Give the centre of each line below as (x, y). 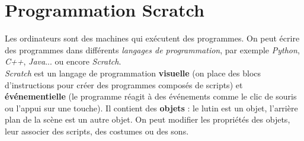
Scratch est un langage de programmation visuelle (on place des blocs (133, 73)
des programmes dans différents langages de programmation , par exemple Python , (152, 49)
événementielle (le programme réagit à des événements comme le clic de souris (151, 96)
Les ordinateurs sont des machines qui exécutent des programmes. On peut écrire (152, 38)
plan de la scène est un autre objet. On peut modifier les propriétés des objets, (148, 119)
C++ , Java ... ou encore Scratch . (63, 61)
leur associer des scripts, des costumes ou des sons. (97, 131)
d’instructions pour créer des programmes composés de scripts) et (124, 84)
